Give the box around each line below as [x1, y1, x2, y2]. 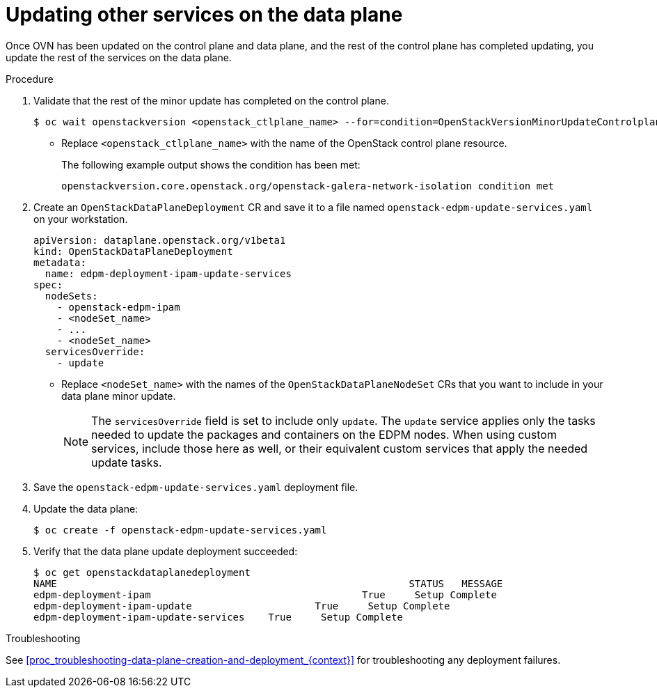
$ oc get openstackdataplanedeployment [33, 566, 251, 578]
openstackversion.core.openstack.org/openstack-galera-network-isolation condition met [61, 180, 555, 192]
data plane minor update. [61, 389, 176, 402]
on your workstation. [33, 212, 128, 225]
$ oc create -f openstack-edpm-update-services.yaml [33, 524, 327, 536]
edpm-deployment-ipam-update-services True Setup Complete [33, 611, 404, 623]
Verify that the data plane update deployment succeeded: [33, 545, 298, 557]
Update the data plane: [33, 502, 138, 515]
